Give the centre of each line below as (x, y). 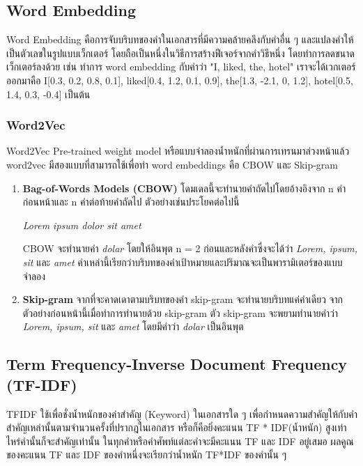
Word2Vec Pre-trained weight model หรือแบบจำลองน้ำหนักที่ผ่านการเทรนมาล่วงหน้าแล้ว (178, 151)
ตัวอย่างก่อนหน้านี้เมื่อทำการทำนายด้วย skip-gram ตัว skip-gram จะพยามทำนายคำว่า (180, 312)
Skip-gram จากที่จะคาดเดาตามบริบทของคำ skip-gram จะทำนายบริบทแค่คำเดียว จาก (183, 299)
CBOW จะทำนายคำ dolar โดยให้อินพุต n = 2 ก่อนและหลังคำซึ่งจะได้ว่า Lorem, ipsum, (190, 248)
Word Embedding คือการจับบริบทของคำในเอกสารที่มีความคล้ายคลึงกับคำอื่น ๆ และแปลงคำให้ (180, 39)
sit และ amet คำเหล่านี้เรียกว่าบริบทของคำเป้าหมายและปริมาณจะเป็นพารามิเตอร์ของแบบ (183, 262)
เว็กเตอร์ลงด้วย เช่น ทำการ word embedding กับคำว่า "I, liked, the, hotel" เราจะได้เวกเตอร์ (181, 67)
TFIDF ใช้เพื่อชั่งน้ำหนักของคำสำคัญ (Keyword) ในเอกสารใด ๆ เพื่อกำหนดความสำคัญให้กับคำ (182, 413)
